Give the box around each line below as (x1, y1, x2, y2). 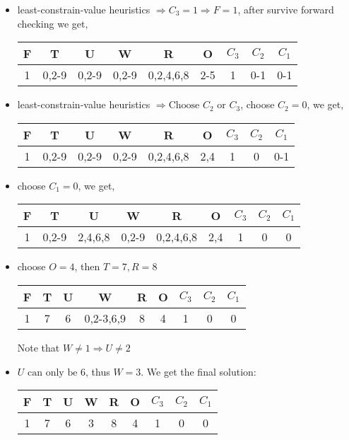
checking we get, (17, 16, 88, 30)
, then (74, 259, 100, 274)
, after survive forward (237, 2, 334, 16)
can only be (28, 367, 78, 378)
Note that (17, 340, 60, 354)
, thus (85, 364, 110, 378)
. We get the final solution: (141, 364, 256, 378)
